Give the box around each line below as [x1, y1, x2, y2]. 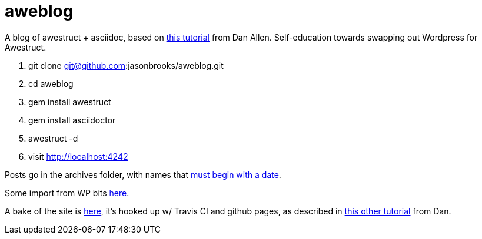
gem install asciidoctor [28, 115, 116, 125]
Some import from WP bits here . [5, 187, 129, 198]
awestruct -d [28, 133, 78, 143]
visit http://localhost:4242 [28, 151, 128, 161]
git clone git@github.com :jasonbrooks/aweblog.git [28, 60, 224, 70]
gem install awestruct [28, 96, 111, 107]
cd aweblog [28, 78, 74, 89]
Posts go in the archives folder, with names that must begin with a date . [5, 169, 281, 180]
